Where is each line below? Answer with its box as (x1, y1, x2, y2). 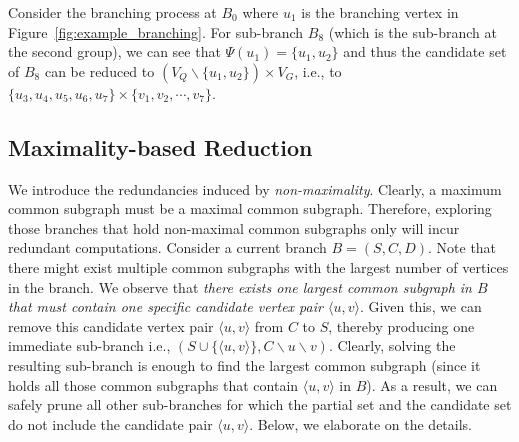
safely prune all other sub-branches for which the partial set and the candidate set (8, 394, 512, 415)
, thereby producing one (328, 315, 475, 336)
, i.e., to (294, 60, 342, 81)
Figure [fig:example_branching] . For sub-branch (8, 21, 304, 42)
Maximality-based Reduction (8, 131, 313, 162)
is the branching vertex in (301, 2, 459, 22)
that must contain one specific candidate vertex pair (8, 296, 323, 317)
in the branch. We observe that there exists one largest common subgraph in (8, 276, 472, 297)
